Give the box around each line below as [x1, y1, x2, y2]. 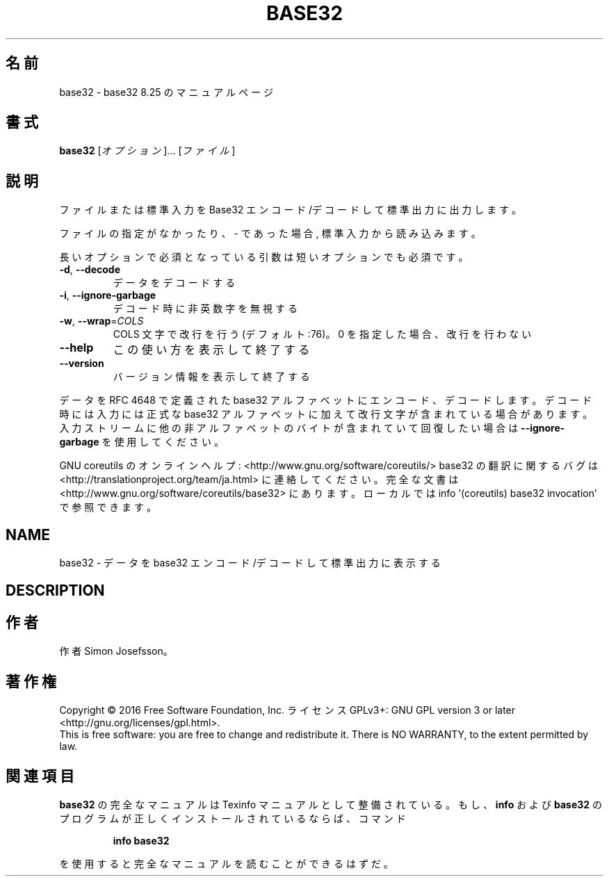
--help [59, 341, 94, 355]
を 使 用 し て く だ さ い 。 [101, 436, 224, 448]
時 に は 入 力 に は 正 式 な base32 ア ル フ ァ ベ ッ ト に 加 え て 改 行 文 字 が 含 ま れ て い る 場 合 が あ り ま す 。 [59, 408, 593, 420]
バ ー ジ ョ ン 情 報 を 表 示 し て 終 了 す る [113, 370, 310, 383]
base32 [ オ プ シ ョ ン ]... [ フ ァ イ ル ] [59, 145, 236, 157]
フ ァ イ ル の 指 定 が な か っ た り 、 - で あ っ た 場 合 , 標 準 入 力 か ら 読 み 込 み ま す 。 [59, 227, 481, 240]
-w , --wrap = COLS [59, 315, 144, 327]
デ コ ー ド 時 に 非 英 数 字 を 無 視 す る [113, 302, 298, 315]
